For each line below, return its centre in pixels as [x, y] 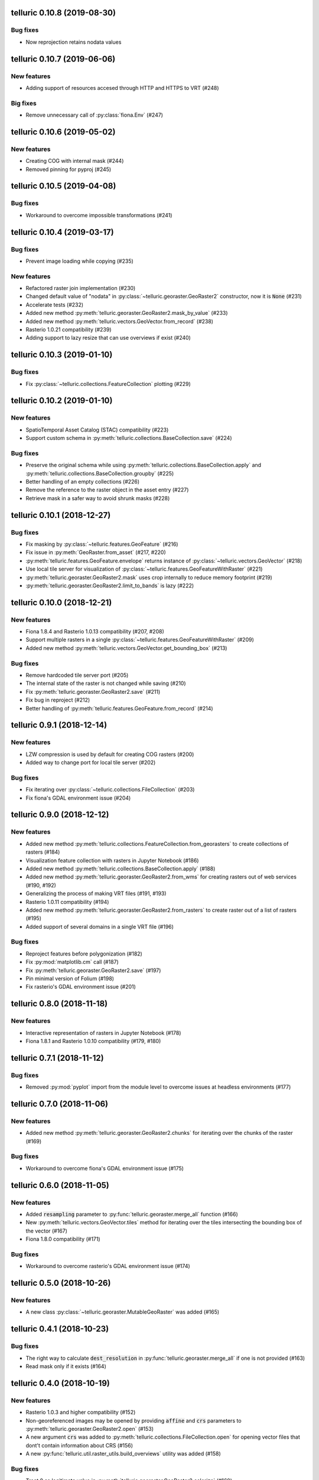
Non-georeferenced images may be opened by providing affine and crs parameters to [134, 1420]
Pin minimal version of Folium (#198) [70, 979]
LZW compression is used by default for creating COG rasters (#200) [110, 754]
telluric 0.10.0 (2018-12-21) [61, 602]
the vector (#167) [47, 1231]
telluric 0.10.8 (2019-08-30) [64, 13]
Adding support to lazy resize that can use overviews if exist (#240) [108, 338]
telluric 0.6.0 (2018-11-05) [60, 1185]
